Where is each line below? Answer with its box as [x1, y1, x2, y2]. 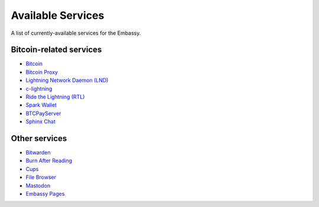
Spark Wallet [25, 101, 57, 109]
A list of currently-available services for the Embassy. [11, 29, 141, 37]
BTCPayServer [25, 110, 61, 117]
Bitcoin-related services [11, 45, 102, 55]
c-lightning [25, 85, 53, 92]
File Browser [25, 174, 56, 181]
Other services [11, 133, 67, 143]
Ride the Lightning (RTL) [25, 93, 85, 100]
